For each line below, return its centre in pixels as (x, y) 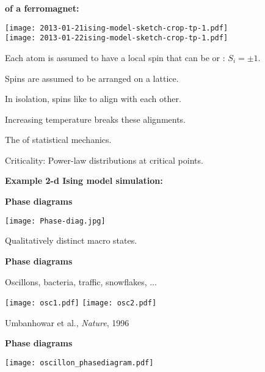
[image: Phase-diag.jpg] (55, 221)
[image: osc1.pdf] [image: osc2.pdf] (81, 303)
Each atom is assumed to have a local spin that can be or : (115, 57)
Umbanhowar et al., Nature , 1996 (67, 322)
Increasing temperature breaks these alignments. (96, 119)
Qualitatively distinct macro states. (71, 240)
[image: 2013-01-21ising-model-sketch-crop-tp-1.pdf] (117, 28)
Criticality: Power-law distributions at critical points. (104, 160)
